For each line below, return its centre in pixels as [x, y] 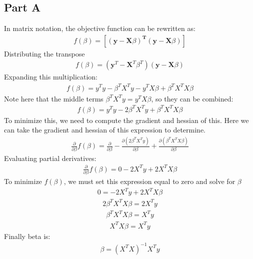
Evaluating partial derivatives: [50, 158]
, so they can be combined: [192, 98]
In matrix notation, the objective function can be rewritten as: [100, 28]
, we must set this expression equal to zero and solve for [149, 181]
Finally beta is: [27, 236]
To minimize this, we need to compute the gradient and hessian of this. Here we [126, 120]
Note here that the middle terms [54, 98]
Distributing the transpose [44, 53]
